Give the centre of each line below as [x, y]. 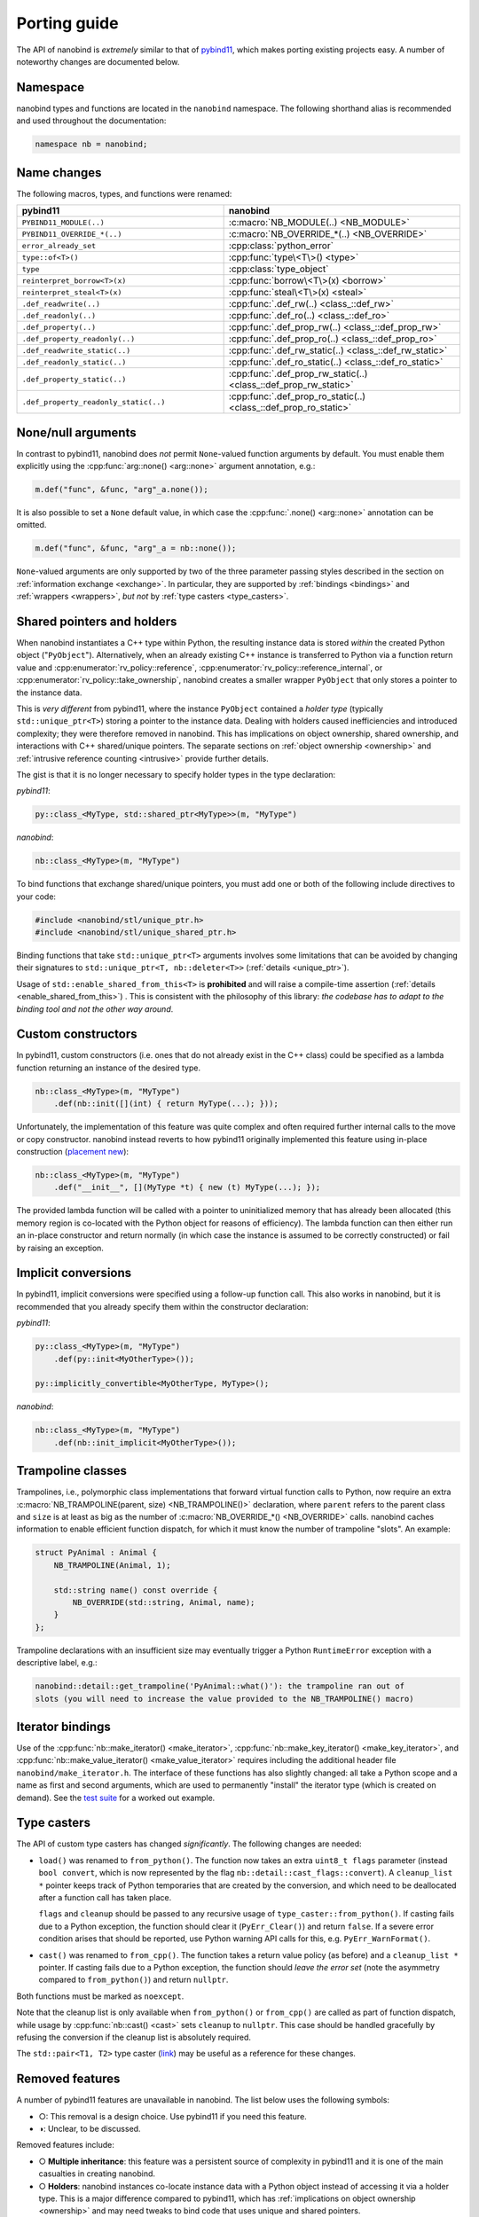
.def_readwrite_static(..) [76, 350]
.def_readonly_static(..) [74, 362]
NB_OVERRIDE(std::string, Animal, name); [164, 1602]
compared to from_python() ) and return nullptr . [133, 1980]
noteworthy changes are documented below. [98, 61]
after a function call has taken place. [105, 1898]
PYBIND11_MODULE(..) [63, 222]
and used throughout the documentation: [91, 121]
